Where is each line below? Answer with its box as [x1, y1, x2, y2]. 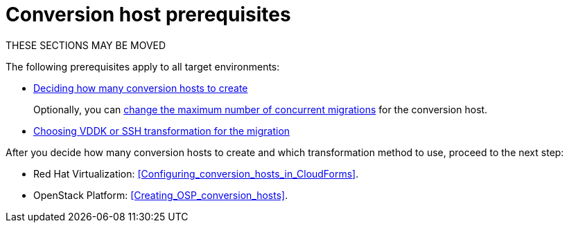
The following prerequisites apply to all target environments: [6, 60, 280, 73]
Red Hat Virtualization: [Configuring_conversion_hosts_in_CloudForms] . [33, 167, 359, 180]
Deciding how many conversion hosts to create [33, 82, 248, 94]
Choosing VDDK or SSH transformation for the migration [33, 124, 290, 137]
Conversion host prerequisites [6, 3, 291, 26]
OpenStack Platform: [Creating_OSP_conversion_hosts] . [33, 189, 288, 201]
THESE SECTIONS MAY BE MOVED [6, 39, 166, 51]
